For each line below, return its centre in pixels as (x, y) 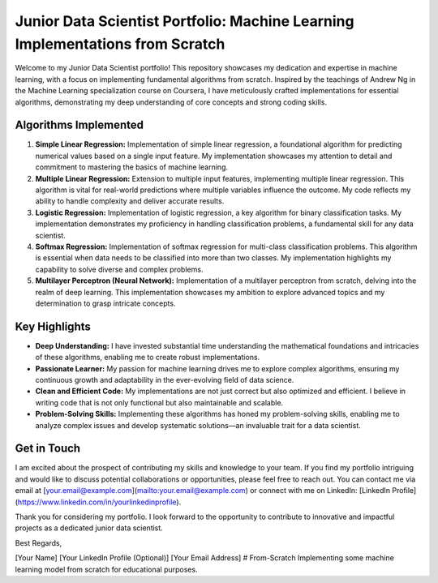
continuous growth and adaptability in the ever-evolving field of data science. (165, 379)
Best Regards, (39, 542)
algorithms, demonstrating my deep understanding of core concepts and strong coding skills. (171, 102)
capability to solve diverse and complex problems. (119, 269)
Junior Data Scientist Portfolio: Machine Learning (185, 21)
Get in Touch (48, 449)
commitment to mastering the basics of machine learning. (132, 167)
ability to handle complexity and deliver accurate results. (130, 201)
